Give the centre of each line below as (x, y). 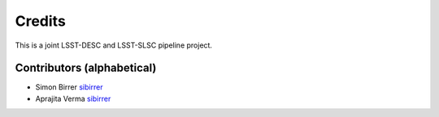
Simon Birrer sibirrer (69, 87)
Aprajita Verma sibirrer (73, 98)
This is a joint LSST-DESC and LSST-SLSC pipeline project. (114, 45)
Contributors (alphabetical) (86, 68)
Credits (41, 21)
